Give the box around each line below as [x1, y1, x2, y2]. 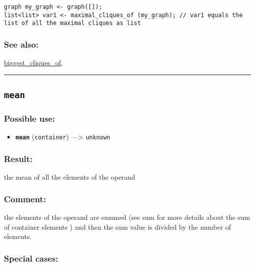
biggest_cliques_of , [4, 57, 63, 68]
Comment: [4, 192, 46, 205]
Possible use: [4, 112, 55, 125]
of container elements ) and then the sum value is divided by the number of [4, 221, 231, 232]
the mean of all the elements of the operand [4, 172, 135, 182]
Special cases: [4, 252, 58, 264]
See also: [4, 38, 39, 50]
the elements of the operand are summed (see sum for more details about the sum [4, 212, 250, 222]
